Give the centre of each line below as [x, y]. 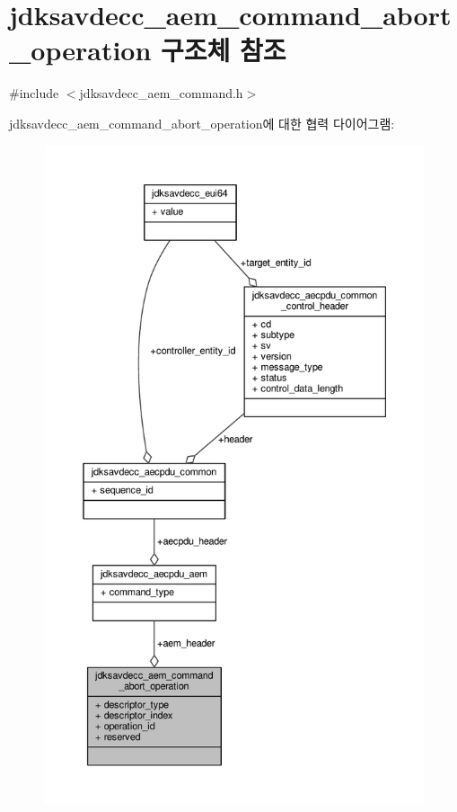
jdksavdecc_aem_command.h [161, 93]
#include [34, 93]
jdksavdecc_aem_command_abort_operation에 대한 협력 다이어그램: [202, 123]
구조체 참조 [224, 50]
